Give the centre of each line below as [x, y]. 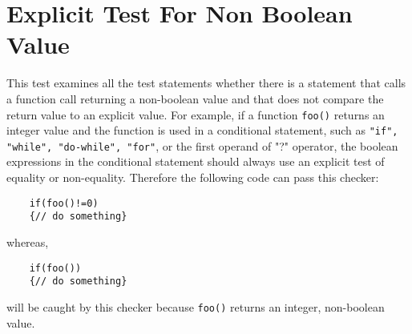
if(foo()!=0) [64, 203]
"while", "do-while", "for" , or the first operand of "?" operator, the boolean [202, 145]
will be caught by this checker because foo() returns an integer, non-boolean [196, 306]
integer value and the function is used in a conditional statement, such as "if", [202, 130]
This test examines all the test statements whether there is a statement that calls [206, 83]
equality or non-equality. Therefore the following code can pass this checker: [193, 177]
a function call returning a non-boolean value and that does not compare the [195, 98]
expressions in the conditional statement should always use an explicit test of [196, 161]
